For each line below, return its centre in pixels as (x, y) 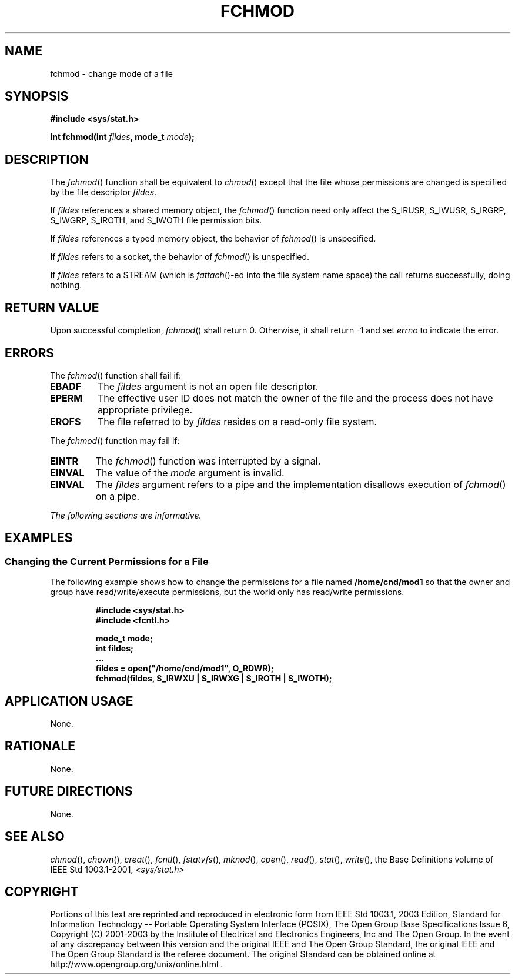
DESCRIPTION (47, 159)
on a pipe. (118, 496)
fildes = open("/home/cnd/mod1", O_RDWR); (185, 669)
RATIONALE (40, 746)
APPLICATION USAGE (69, 701)
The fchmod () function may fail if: (115, 440)
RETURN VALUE (52, 308)
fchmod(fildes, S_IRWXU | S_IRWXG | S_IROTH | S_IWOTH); (214, 679)
